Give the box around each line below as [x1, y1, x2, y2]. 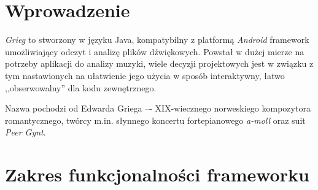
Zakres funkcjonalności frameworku [5, 162, 309, 187]
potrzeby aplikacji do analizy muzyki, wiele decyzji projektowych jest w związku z [5, 57, 314, 70]
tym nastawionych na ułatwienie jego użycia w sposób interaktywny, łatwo [5, 69, 285, 82]
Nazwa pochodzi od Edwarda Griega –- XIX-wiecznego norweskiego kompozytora [5, 102, 311, 115]
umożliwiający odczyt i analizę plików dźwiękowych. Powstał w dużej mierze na [5, 45, 304, 58]
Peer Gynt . [5, 126, 46, 139]
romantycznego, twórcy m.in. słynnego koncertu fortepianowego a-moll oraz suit [5, 113, 306, 126]
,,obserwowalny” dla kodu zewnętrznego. [5, 81, 157, 94]
